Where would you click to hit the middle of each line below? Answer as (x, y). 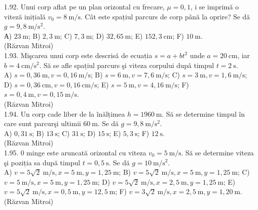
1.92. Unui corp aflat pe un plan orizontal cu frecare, (84, 6)
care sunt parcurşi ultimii (43, 123)
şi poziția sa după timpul (42, 162)
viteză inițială (25, 16)
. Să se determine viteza (217, 152)
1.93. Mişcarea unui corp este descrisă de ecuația (78, 55)
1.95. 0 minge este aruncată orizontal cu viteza (75, 152)
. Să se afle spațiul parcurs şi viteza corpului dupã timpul (127, 65)
